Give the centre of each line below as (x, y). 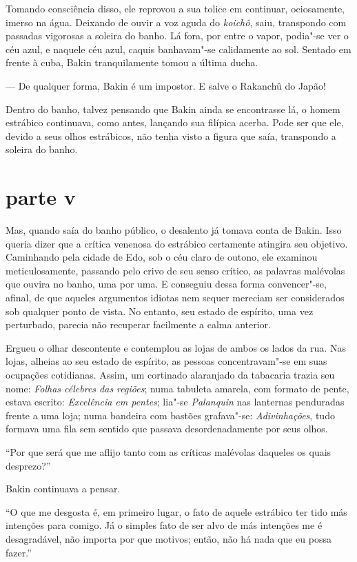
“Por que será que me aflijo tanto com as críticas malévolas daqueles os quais (169, 451)
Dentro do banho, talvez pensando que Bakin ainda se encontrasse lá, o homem (173, 109)
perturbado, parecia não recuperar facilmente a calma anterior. (138, 324)
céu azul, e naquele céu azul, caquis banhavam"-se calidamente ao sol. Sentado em (178, 49)
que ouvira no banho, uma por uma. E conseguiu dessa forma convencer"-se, (166, 284)
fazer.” (19, 552)
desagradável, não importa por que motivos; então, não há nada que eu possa (169, 538)
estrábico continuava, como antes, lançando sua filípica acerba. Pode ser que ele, (175, 122)
